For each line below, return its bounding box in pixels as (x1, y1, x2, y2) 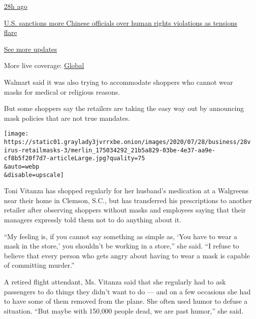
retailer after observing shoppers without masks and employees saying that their (4, 205, 246, 215)
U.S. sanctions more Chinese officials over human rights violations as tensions (4, 17, 238, 28)
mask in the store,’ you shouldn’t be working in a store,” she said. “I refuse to (4, 241, 239, 251)
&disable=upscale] (4, 171, 64, 178)
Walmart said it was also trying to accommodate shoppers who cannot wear (4, 76, 233, 87)
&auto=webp (4, 163, 39, 170)
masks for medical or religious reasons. (4, 86, 120, 97)
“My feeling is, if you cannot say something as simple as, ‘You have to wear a (4, 231, 237, 241)
